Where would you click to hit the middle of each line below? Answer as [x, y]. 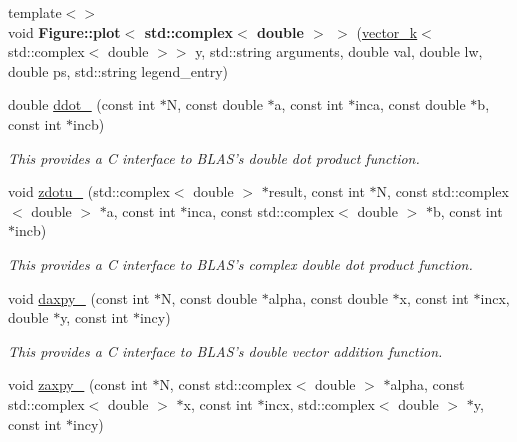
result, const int [316, 191]
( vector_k [387, 31]
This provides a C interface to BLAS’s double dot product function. [214, 157]
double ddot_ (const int [82, 104]
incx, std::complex [319, 403]
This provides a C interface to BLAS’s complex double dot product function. [240, 263]
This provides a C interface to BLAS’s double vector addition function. [225, 350]
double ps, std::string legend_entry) [118, 70]
